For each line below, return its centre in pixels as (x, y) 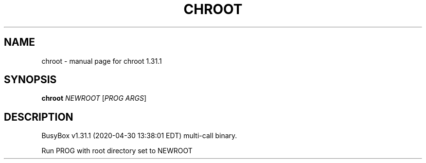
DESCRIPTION (39, 117)
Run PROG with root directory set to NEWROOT (117, 151)
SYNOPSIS (30, 80)
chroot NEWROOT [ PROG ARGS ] (94, 98)
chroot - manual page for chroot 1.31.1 (102, 61)
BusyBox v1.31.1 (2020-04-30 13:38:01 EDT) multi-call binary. (139, 136)
